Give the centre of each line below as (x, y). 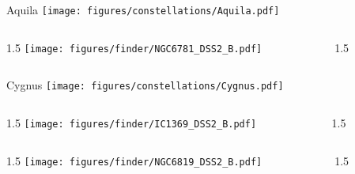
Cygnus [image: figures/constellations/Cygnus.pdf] (145, 85)
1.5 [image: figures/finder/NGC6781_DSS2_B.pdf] (134, 47)
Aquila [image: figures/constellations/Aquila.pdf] (143, 9)
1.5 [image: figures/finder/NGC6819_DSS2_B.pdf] (134, 160)
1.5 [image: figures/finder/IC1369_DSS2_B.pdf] (132, 122)
